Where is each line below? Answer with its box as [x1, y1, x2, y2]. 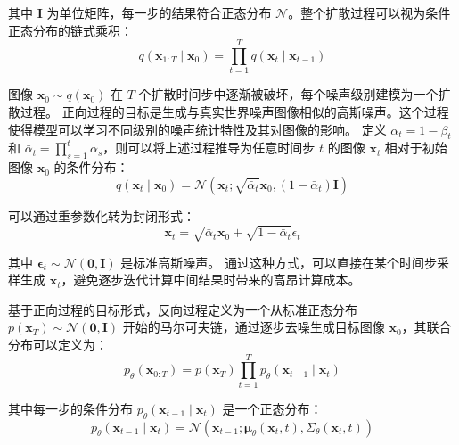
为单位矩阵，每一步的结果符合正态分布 [46, 4, 272, 21]
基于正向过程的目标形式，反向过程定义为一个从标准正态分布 [8, 300, 357, 318]
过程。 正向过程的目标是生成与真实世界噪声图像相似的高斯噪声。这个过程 [20, 102, 449, 120]
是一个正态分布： [222, 399, 323, 417]
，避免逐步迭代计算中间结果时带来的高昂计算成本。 [61, 270, 361, 289]
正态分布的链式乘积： [8, 21, 133, 39]
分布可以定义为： [8, 334, 108, 353]
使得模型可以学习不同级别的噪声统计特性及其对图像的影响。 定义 [8, 119, 387, 138]
